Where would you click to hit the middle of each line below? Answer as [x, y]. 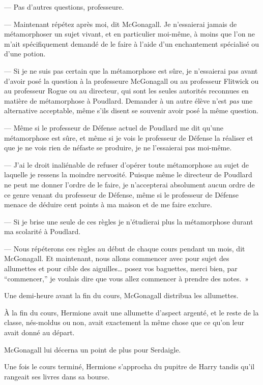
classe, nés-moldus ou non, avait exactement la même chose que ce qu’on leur [124, 322]
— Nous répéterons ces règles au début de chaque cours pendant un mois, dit [125, 248]
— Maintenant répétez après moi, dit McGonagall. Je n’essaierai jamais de [121, 24]
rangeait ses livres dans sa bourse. [57, 376]
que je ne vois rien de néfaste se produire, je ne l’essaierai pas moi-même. [118, 148]
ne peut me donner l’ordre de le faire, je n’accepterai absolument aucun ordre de [129, 184]
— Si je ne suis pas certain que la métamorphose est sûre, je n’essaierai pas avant [131, 70]
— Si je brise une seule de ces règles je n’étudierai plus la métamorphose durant [129, 221]
